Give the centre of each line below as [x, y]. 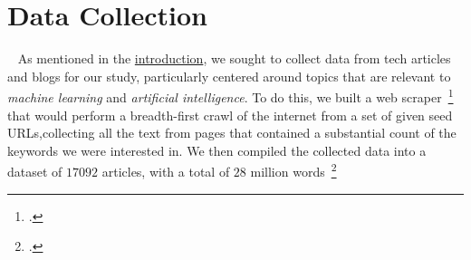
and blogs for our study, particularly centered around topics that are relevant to [229, 76]
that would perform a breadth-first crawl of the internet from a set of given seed [230, 115]
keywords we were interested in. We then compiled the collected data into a [217, 150]
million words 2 [293, 170]
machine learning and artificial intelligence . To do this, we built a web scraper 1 [231, 96]
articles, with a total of [166, 171]
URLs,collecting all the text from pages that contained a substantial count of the [232, 133]
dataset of [35, 171]
